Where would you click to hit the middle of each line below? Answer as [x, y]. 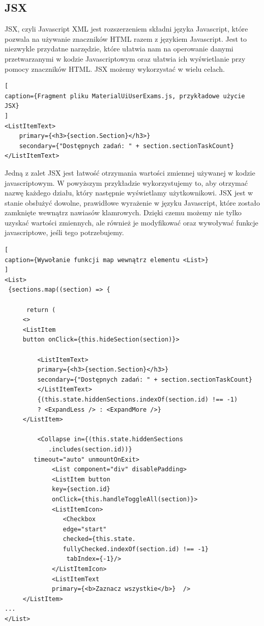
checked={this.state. [99, 539]
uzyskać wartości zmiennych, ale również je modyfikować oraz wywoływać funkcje [131, 222]
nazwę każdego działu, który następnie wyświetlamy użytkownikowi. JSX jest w [129, 193]
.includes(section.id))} [90, 449]
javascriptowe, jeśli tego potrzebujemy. [64, 232]
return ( [41, 310]
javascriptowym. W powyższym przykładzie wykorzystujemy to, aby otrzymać [126, 182]
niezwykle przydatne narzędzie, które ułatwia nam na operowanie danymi [119, 49]
